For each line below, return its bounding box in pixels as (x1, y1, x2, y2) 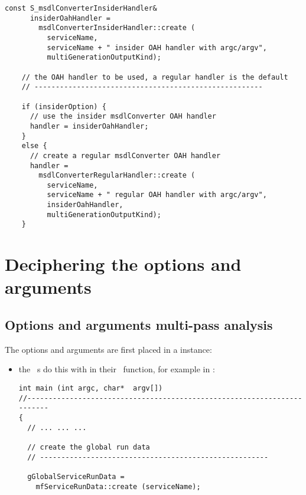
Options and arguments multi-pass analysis (5, 316, 273, 334)
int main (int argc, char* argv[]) (18, 384, 163, 393)
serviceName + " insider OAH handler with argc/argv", (47, 43, 267, 52)
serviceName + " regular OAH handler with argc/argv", (47, 191, 267, 199)
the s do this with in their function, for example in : (18, 363, 215, 375)
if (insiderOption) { (21, 102, 106, 111)
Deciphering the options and (5, 252, 242, 276)
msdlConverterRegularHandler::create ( (38, 171, 196, 180)
